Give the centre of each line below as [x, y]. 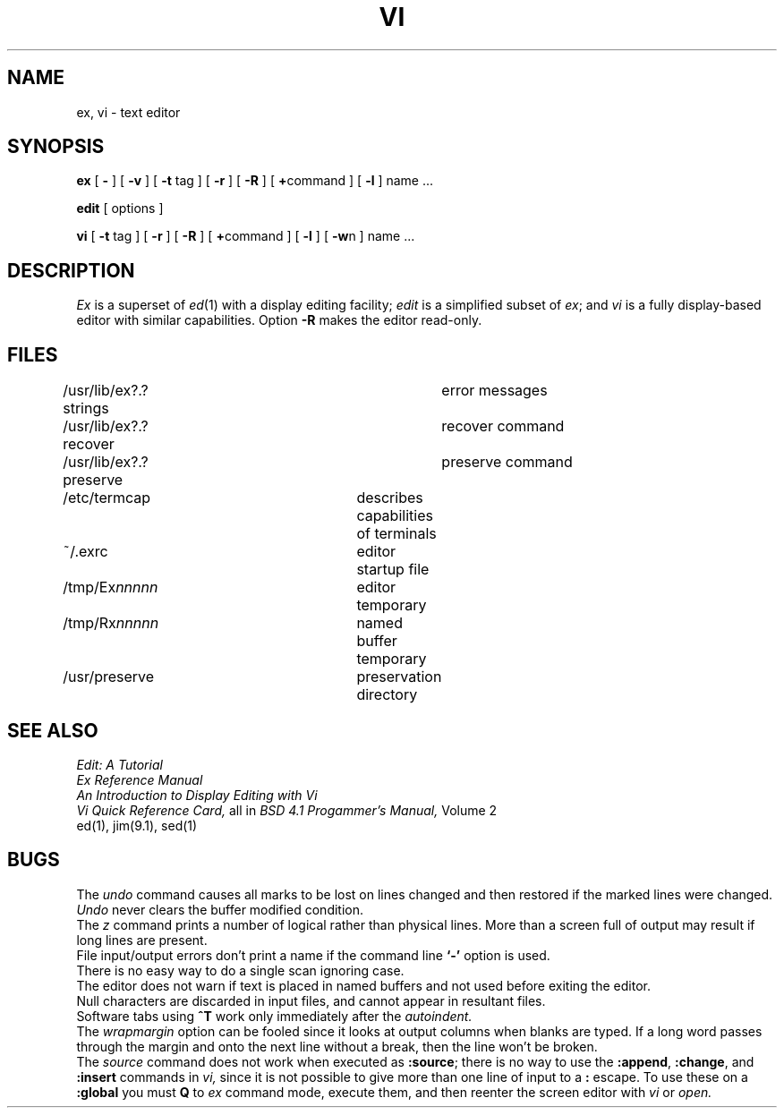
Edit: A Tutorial [119, 764]
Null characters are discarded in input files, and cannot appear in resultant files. [311, 1000]
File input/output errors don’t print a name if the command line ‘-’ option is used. [313, 955]
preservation [399, 677]
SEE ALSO [53, 730]
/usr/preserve [109, 677]
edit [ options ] [120, 209]
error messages [494, 391]
